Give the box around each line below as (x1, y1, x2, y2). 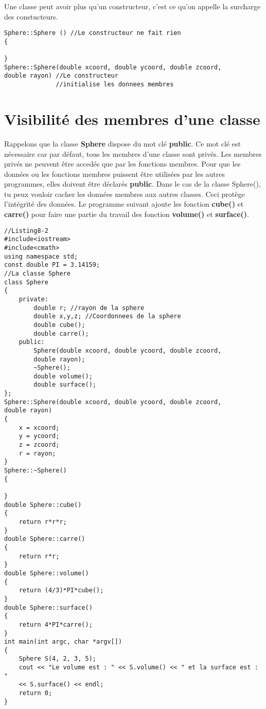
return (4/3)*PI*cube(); (19, 587, 104, 594)
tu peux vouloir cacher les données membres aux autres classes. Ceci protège (4, 188, 245, 199)
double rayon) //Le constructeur (4, 72, 118, 80)
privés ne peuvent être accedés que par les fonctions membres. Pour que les (4, 158, 241, 169)
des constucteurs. (4, 11, 58, 22)
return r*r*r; (19, 518, 67, 525)
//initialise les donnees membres (56, 81, 174, 88)
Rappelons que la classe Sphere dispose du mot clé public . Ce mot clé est (4, 138, 241, 149)
